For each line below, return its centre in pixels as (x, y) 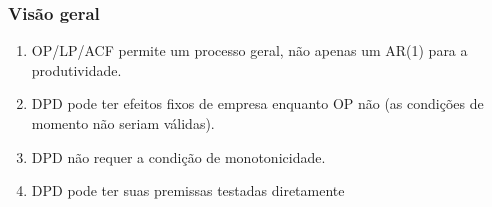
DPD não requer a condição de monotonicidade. (178, 156)
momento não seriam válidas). (123, 123)
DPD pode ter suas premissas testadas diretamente (188, 190)
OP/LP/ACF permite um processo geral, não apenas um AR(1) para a (249, 50)
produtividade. (76, 69)
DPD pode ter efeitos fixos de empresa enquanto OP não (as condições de (257, 103)
